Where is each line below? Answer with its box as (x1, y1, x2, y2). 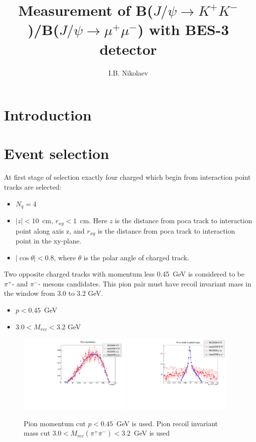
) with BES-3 (137, 19, 229, 40)
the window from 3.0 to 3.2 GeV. (4, 288, 103, 298)
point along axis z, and (15, 225, 85, 236)
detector (99, 39, 157, 59)
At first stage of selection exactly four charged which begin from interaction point (4, 172, 251, 182)
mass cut (24, 428, 50, 438)
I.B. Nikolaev (108, 67, 148, 78)
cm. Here (80, 215, 108, 226)
